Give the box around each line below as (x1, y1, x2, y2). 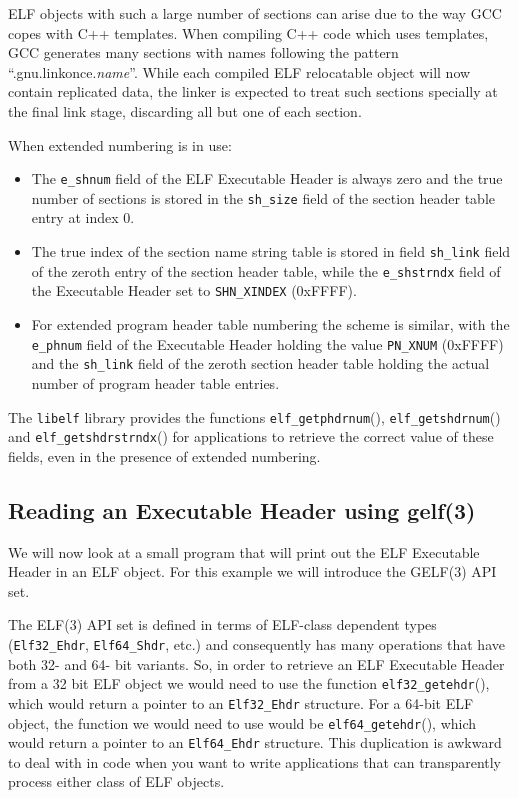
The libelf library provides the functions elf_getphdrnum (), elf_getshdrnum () (8, 406, 501, 427)
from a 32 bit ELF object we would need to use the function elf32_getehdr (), (8, 673, 490, 694)
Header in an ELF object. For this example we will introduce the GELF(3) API (8, 561, 497, 582)
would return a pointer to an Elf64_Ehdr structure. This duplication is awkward (8, 732, 502, 753)
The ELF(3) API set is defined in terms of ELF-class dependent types (8, 614, 437, 635)
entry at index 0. (31, 207, 135, 228)
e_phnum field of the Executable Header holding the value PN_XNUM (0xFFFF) (31, 333, 504, 354)
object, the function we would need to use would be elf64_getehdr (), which (8, 712, 477, 733)
